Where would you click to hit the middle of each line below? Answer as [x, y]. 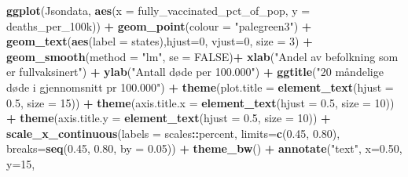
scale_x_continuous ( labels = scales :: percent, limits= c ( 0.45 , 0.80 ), [173, 133]
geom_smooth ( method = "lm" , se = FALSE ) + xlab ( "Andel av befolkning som [202, 56]
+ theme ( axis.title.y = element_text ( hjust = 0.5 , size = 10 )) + [169, 118]
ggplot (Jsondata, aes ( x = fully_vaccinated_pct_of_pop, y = [158, 10]
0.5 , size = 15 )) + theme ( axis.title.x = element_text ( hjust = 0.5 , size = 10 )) [200, 102]
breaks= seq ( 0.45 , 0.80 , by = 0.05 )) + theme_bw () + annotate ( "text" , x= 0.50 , [204, 148]
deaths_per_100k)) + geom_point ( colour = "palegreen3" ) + [159, 25]
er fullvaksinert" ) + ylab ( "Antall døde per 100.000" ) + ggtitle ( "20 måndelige [195, 72]
